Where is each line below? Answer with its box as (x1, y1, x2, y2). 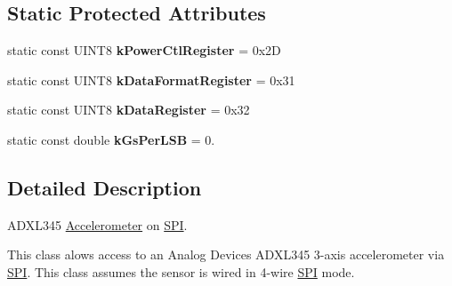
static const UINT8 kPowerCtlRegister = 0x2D (7, 41, 281, 60)
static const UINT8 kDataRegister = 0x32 (7, 100, 250, 119)
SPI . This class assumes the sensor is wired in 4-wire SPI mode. (7, 262, 355, 281)
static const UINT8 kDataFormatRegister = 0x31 (7, 70, 295, 89)
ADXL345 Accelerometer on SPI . (7, 215, 188, 234)
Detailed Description (7, 173, 202, 201)
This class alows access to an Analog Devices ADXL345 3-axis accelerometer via (7, 245, 445, 264)
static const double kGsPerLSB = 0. (7, 130, 215, 148)
